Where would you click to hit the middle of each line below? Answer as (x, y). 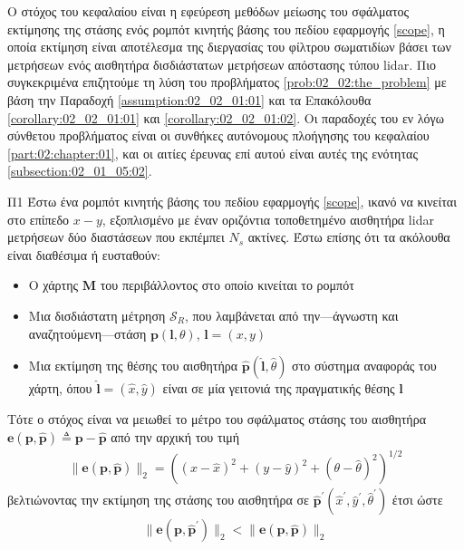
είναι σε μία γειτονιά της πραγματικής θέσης (279, 388)
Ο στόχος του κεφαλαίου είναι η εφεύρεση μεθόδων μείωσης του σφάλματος (208, 11)
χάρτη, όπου (60, 388)
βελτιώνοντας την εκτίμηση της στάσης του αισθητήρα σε (158, 500)
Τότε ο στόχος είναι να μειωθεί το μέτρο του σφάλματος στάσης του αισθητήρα (217, 419)
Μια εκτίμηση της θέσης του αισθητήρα (133, 366)
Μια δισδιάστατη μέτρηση (97, 315)
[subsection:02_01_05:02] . (80, 171)
